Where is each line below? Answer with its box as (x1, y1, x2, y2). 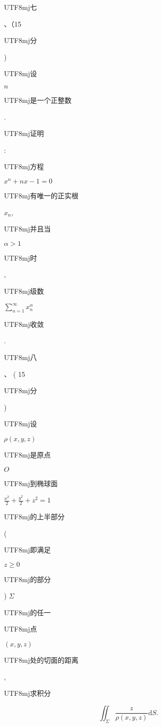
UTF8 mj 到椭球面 (4, 478, 58, 488)
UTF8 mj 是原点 (4, 450, 51, 460)
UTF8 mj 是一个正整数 (4, 94, 72, 105)
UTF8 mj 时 (4, 252, 37, 263)
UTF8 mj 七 (4, 2, 37, 12)
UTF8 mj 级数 (4, 285, 44, 296)
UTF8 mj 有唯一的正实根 (4, 190, 79, 201)
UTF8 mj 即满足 (4, 545, 51, 555)
